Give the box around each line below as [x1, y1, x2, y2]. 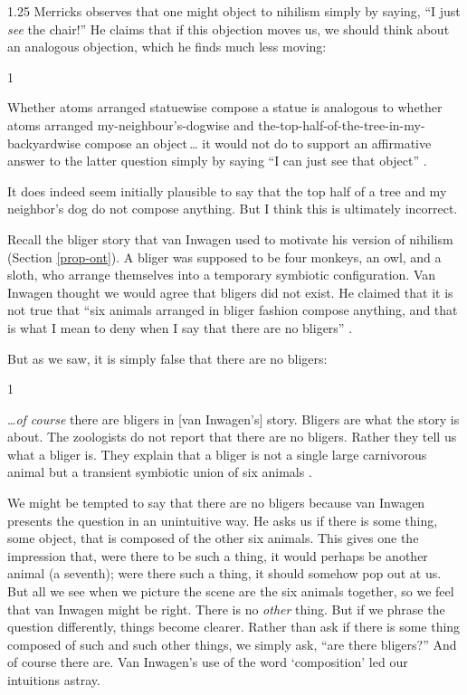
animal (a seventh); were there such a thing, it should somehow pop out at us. [7, 564, 442, 583]
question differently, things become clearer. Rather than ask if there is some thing [7, 617, 461, 636]
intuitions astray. [7, 671, 100, 689]
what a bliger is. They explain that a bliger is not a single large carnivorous [7, 444, 427, 463]
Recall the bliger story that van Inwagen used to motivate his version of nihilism [7, 229, 453, 248]
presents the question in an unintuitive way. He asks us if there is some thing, [7, 510, 438, 529]
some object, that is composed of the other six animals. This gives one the [7, 528, 419, 547]
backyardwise [7, 133, 81, 152]
